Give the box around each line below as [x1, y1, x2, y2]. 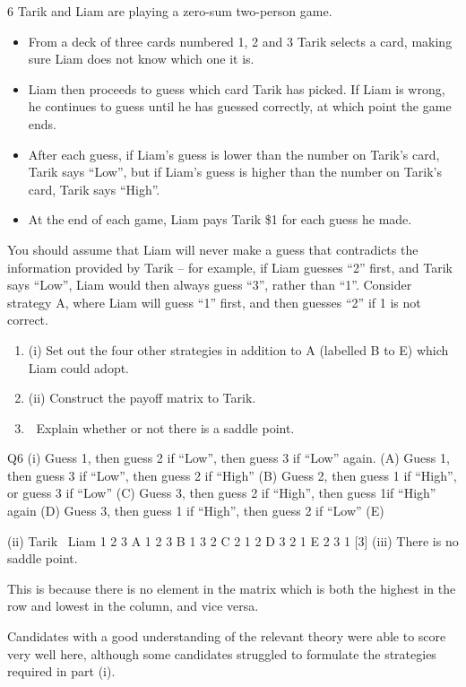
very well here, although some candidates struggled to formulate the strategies [7, 644, 436, 663]
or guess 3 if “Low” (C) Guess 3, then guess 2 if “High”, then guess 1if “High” [7, 483, 436, 502]
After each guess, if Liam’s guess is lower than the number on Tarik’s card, [28, 144, 440, 163]
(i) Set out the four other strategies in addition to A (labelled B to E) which [28, 340, 449, 359]
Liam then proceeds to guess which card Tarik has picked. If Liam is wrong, [28, 79, 445, 98]
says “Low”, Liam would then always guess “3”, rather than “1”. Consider [7, 275, 412, 294]
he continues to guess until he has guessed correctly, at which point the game [28, 97, 452, 116]
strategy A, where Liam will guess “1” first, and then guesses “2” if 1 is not [7, 292, 421, 311]
